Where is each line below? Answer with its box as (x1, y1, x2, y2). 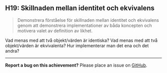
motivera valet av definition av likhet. (17, 27, 93, 34)
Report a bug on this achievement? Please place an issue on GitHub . (5, 62, 148, 68)
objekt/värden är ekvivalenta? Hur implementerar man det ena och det (5, 42, 149, 49)
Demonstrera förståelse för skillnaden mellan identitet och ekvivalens (17, 17, 159, 23)
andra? (5, 48, 19, 54)
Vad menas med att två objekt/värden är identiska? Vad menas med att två (5, 37, 158, 43)
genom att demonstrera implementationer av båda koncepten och (17, 22, 152, 28)
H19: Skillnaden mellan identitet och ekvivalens (5, 4, 155, 12)
